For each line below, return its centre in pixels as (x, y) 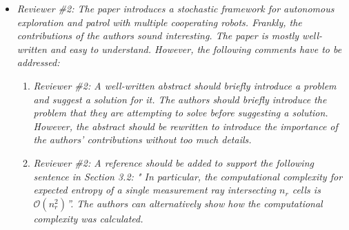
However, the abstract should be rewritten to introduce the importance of (186, 126)
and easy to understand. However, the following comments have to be (196, 49)
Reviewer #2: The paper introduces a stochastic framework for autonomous (176, 8)
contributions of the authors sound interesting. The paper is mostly (158, 35)
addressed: (38, 62)
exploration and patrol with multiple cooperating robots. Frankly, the (159, 22)
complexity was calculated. (88, 218)
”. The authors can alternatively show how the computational (195, 203)
